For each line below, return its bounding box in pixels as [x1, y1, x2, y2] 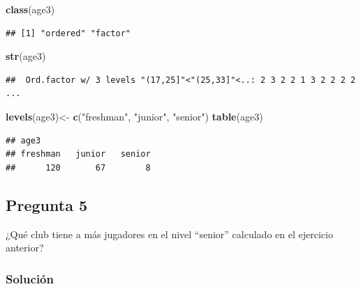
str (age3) [6, 49, 46, 63]
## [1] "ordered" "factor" [6, 28, 131, 38]
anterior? [6, 240, 44, 255]
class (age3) [6, 2, 55, 16]
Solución [6, 270, 54, 287]
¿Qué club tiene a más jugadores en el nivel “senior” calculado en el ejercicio [6, 226, 333, 241]
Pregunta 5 [6, 194, 88, 215]
